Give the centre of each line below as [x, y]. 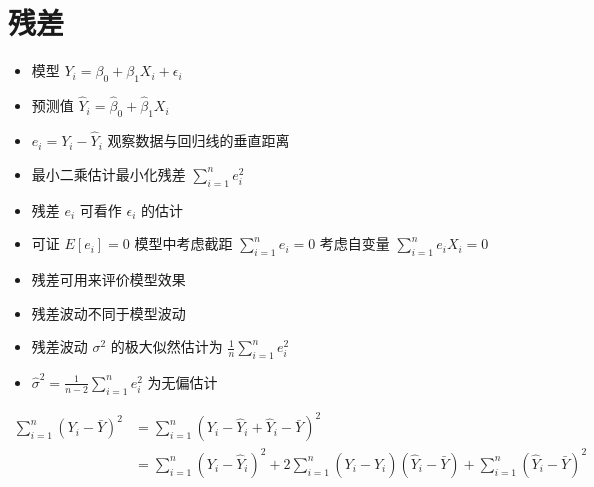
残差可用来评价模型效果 [108, 278]
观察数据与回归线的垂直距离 [198, 140]
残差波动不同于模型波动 [108, 312]
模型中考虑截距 [183, 243]
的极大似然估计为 [166, 346]
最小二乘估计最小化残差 [108, 173]
